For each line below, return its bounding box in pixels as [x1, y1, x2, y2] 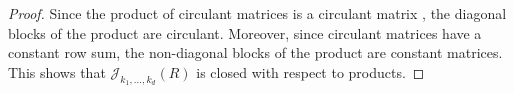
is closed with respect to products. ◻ [196, 61, 425, 82]
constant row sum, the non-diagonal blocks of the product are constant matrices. [8, 42, 503, 63]
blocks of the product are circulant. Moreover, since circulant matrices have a [8, 22, 482, 43]
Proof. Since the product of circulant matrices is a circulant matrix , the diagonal [8, 3, 507, 23]
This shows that [8, 61, 106, 82]
